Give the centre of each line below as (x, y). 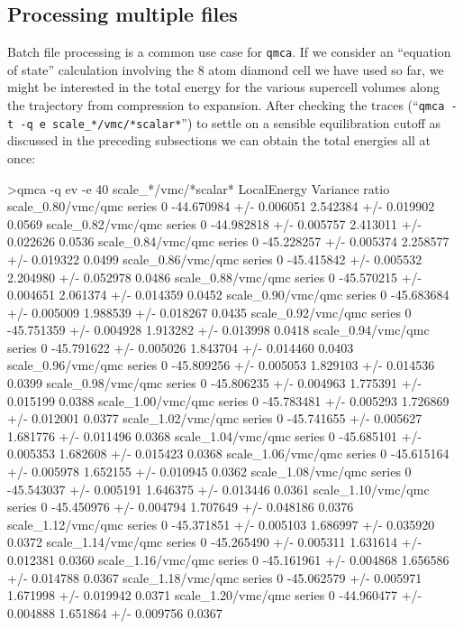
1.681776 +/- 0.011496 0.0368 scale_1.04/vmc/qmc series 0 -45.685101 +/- (215, 435)
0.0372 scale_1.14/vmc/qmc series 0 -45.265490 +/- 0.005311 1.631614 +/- (215, 542)
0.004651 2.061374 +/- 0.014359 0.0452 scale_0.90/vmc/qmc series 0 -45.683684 (228, 295)
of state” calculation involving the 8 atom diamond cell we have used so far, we (226, 69)
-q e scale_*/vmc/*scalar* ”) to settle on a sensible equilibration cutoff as (231, 122)
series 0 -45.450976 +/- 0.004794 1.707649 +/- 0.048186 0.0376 (181, 507)
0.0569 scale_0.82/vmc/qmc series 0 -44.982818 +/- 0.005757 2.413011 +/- (215, 223)
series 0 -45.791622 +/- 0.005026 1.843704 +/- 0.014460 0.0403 (181, 347)
